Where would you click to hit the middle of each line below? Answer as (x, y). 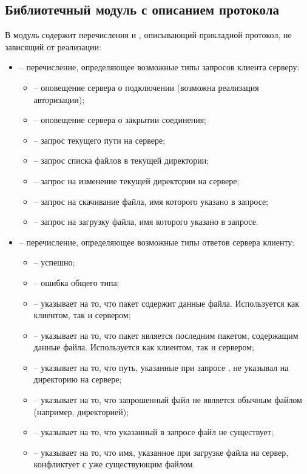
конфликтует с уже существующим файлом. (114, 464)
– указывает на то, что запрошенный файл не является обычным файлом (168, 400)
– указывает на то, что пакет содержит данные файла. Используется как (166, 303)
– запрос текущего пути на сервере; (100, 140)
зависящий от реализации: (53, 46)
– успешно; (54, 262)
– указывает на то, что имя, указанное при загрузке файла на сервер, (161, 452)
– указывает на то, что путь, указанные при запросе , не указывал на (161, 367)
